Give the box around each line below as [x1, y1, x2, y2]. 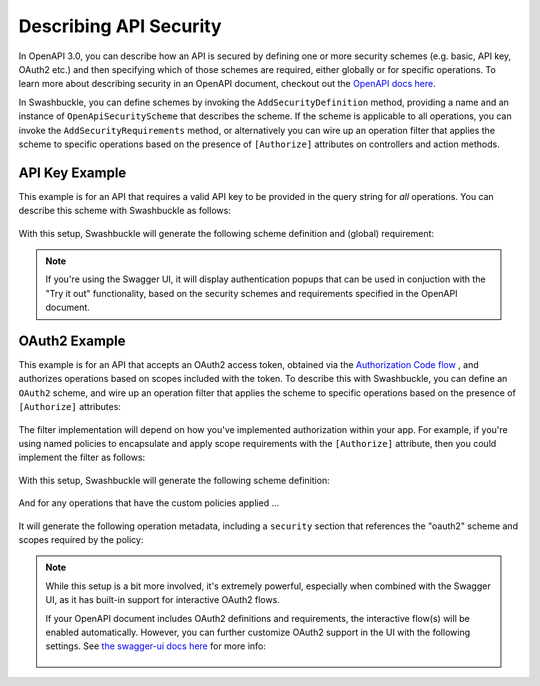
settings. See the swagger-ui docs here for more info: [45, 640, 267, 652]
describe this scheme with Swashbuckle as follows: [18, 205, 232, 217]
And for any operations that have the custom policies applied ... [18, 497, 280, 509]
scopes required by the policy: [18, 533, 144, 545]
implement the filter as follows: [18, 451, 146, 464]
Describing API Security [18, 15, 222, 37]
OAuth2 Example [18, 332, 126, 349]
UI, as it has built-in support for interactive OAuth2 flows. [45, 594, 280, 606]
